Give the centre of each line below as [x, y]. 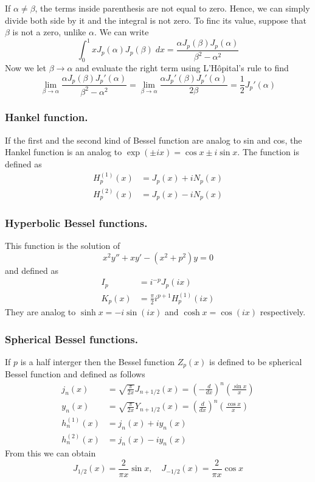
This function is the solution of [63, 246]
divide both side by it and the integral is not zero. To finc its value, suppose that [156, 20]
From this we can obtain [50, 453]
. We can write [121, 32]
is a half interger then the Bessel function [97, 361]
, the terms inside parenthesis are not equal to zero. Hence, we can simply [172, 8]
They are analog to [40, 312]
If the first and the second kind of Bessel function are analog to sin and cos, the [154, 140]
